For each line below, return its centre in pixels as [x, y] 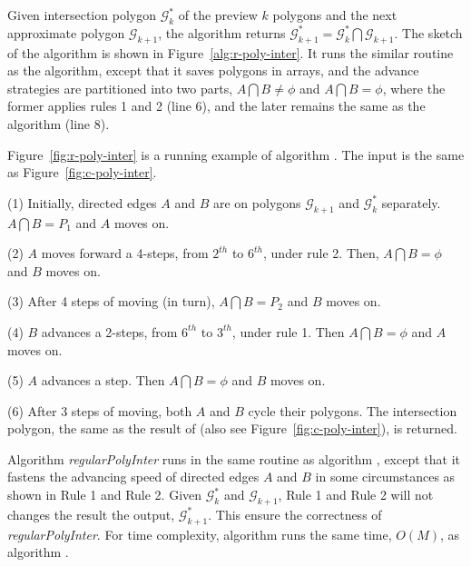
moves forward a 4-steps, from [125, 253]
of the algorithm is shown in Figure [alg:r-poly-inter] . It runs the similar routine [231, 52]
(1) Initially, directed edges [82, 202]
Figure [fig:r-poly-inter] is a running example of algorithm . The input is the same [236, 154]
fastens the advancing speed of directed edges [133, 477]
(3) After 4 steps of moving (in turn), [111, 301]
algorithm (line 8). [59, 123]
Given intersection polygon [82, 15]
